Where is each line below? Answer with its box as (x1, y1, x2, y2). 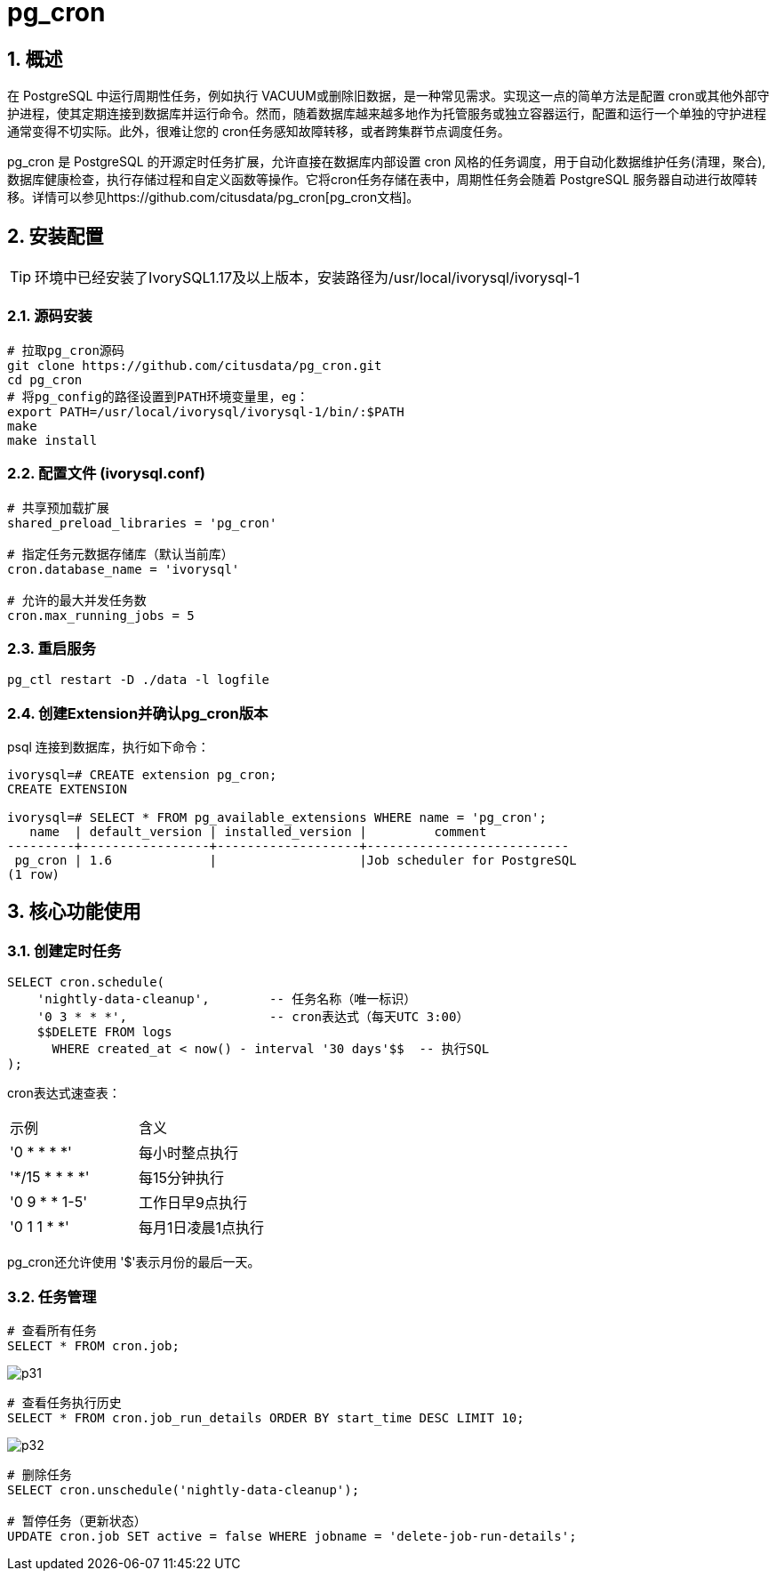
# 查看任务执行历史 (7, 1395, 122, 1410)
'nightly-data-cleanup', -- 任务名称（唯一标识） (36, 992, 417, 1007)
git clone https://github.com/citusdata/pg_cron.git (7, 358, 382, 373)
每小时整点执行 (139, 1144, 239, 1163)
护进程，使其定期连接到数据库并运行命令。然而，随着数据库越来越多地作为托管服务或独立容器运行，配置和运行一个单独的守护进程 (7, 106, 766, 122)
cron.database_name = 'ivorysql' (7, 561, 240, 576)
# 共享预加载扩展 (7, 500, 109, 515)
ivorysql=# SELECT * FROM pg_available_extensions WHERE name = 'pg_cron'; (7, 810, 547, 825)
